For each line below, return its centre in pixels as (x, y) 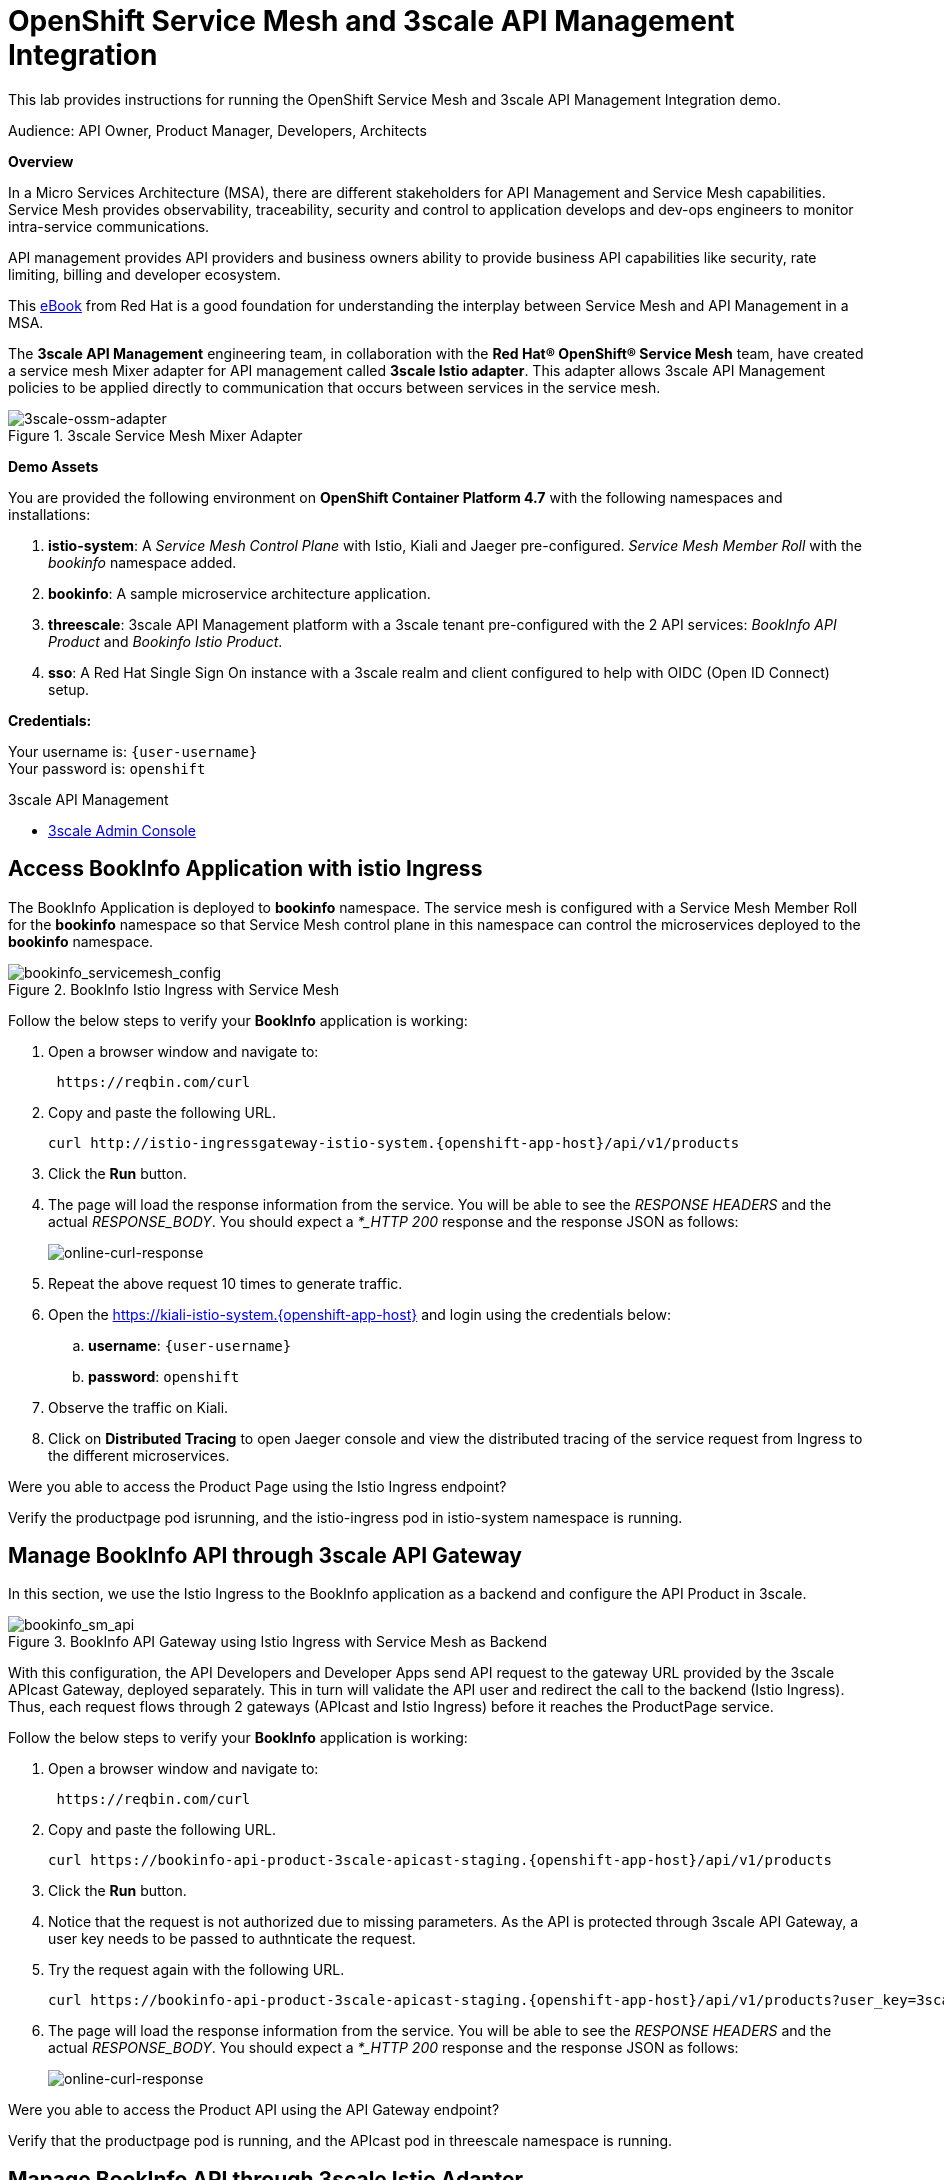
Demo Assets (53, 466)
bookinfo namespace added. (142, 562)
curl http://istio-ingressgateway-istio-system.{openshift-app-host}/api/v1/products (394, 1142)
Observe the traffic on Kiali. (138, 1407)
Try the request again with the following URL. (196, 1970)
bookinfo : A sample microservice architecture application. (239, 593)
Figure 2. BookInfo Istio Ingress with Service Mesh (174, 989)
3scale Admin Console (122, 830)
